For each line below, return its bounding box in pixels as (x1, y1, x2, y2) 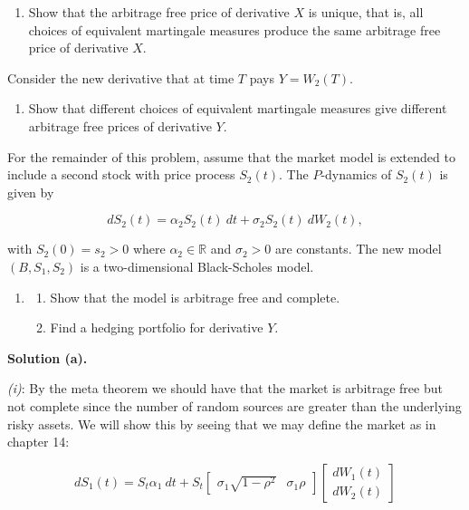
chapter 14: (7, 432, 70, 451)
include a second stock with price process (7, 165, 235, 184)
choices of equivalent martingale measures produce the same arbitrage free (28, 20, 441, 39)
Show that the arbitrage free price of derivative (28, 3, 290, 21)
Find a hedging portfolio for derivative (50, 318, 263, 337)
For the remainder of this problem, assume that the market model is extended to (7, 147, 455, 166)
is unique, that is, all (308, 3, 424, 21)
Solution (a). (7, 348, 88, 367)
